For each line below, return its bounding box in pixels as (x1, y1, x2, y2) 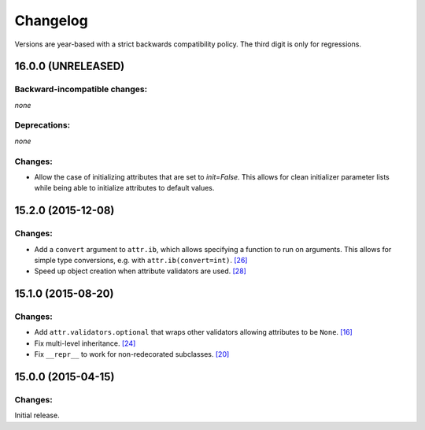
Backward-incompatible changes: (14, 83, 148, 95)
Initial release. (14, 410, 60, 421)
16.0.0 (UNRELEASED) (14, 60, 125, 73)
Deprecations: (14, 120, 71, 131)
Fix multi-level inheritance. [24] (34, 339, 136, 348)
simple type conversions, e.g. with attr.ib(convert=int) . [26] (34, 255, 248, 265)
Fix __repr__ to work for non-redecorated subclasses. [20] (34, 350, 230, 359)
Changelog (14, 12, 88, 29)
